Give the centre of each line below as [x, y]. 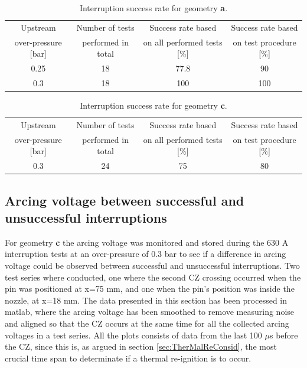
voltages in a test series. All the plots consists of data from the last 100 [133, 335]
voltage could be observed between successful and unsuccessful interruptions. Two [152, 266]
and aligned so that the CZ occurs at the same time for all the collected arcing [147, 323]
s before [284, 335]
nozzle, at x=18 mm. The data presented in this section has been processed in [146, 300]
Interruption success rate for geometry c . [153, 105]
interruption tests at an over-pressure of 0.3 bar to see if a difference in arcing [146, 254]
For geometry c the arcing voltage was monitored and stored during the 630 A [147, 242]
